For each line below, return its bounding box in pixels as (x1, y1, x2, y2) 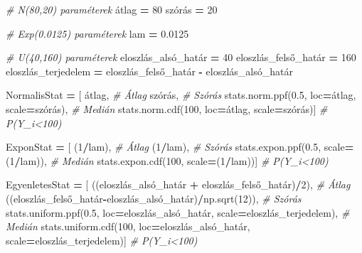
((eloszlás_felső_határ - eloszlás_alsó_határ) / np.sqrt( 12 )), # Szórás (6, 190, 302, 205)
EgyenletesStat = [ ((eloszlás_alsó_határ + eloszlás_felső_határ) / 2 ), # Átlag (6, 177, 351, 192)
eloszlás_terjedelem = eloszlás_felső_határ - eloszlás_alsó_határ (6, 63, 293, 78)
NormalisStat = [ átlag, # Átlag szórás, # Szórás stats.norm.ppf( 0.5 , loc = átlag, (6, 87, 356, 102)
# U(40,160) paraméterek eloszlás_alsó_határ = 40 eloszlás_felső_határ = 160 (6, 50, 356, 65)
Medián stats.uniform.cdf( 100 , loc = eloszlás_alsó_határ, (6, 219, 250, 234)
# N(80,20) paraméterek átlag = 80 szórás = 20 (6, 2, 218, 16)
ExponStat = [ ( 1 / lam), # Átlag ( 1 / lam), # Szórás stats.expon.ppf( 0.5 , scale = (6, 139, 354, 154)
